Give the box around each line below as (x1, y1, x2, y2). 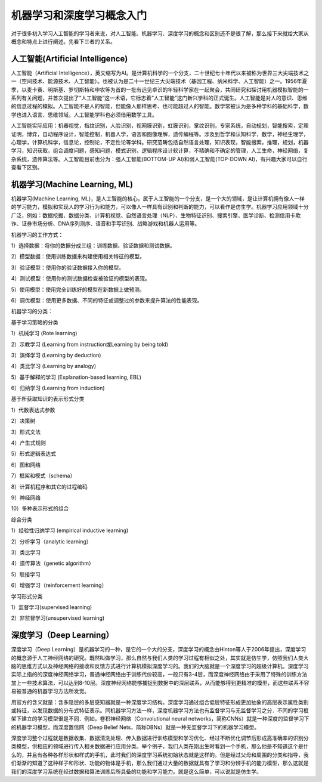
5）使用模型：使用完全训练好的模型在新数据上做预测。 (11, 286, 145, 293)
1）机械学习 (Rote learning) (11, 330, 78, 337)
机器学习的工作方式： (11, 231, 64, 238)
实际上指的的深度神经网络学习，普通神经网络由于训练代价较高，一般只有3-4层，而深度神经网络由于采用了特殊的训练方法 (11, 671, 308, 678)
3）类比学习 (11, 549, 41, 556)
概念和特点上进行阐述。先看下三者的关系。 (11, 38, 116, 45)
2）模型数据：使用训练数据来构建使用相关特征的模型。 (11, 253, 145, 260)
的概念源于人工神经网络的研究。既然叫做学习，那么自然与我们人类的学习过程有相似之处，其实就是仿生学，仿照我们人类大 (11, 654, 309, 662)
